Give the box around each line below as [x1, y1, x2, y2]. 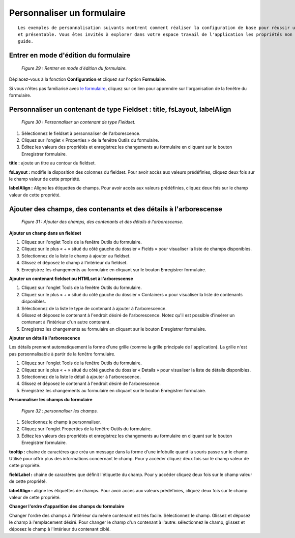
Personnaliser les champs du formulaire [9, 397, 93, 403]
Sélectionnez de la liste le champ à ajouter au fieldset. [21, 253, 131, 258]
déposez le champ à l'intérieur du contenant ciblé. [9, 526, 111, 532]
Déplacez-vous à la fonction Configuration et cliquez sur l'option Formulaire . [9, 76, 167, 82]
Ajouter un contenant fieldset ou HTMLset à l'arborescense [9, 276, 134, 282]
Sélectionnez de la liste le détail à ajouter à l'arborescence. [21, 374, 141, 380]
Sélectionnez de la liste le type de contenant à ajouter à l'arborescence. [21, 305, 167, 311]
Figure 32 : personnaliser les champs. [21, 408, 98, 413]
